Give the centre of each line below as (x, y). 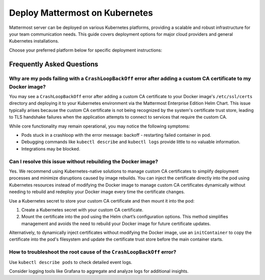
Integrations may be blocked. (51, 149)
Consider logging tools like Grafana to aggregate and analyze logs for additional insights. (99, 271)
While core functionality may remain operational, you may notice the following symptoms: (99, 126)
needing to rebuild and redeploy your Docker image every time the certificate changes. (97, 192)
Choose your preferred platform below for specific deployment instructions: (86, 50)
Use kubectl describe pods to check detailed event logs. (71, 262)
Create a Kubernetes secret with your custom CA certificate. (82, 210)
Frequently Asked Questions (54, 64)
